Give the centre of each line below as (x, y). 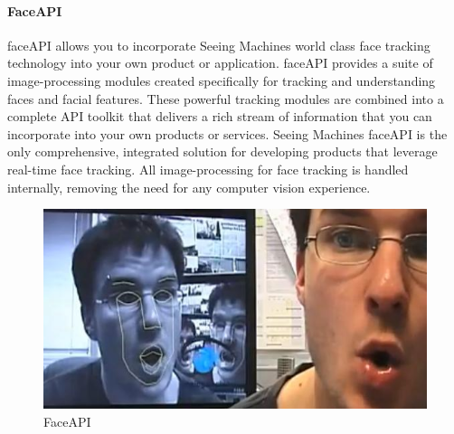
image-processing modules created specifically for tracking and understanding (222, 80)
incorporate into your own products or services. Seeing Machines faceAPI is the (227, 133)
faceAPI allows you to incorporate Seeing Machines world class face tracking (219, 45)
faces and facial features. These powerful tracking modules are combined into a (226, 98)
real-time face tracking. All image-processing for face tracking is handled (208, 169)
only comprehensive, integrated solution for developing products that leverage (222, 151)
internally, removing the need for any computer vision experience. (189, 187)
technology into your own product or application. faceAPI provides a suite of (220, 63)
